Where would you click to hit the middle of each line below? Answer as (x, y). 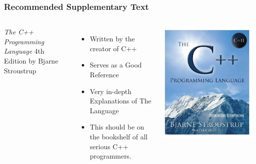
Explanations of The (121, 101)
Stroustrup (20, 70)
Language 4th (24, 51)
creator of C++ (113, 48)
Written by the (112, 39)
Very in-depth (111, 91)
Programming (24, 41)
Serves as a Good (116, 65)
